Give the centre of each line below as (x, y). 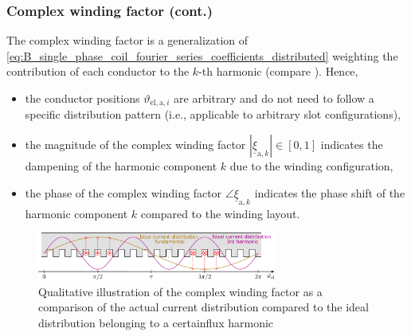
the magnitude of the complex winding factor (135, 145)
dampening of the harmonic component (121, 166)
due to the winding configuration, (311, 166)
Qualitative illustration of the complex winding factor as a (180, 291)
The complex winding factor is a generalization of (127, 40)
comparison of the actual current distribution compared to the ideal (204, 307)
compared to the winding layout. (220, 213)
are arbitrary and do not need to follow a (274, 98)
